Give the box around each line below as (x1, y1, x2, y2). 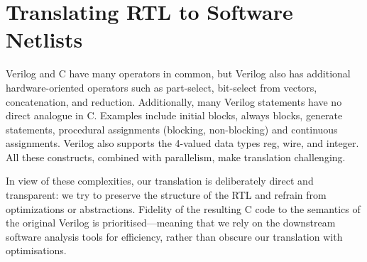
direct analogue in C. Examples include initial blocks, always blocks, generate (6, 108, 343, 123)
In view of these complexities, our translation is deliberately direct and (6, 173, 314, 188)
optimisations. (6, 243, 67, 258)
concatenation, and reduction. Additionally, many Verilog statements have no (6, 94, 342, 109)
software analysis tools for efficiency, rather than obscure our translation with (6, 229, 343, 244)
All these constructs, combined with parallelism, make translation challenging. (6, 149, 346, 164)
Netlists (6, 25, 83, 54)
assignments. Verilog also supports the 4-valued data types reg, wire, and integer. (6, 136, 359, 151)
